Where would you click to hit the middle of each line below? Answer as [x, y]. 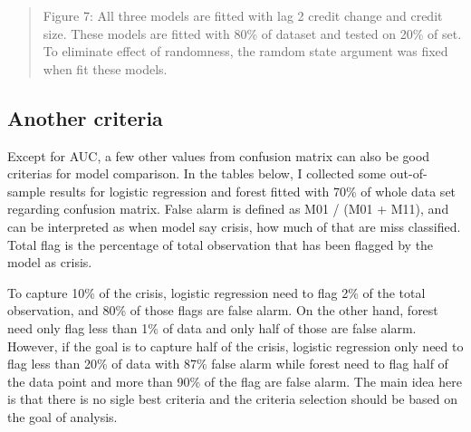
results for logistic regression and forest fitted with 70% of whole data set [253, 191]
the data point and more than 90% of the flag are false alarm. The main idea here [235, 381]
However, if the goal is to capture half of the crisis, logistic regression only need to [235, 346]
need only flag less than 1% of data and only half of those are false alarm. [212, 327]
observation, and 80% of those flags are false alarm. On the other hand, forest [223, 310]
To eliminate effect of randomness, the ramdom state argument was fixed [245, 51]
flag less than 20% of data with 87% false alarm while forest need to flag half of [228, 364]
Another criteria [85, 117]
